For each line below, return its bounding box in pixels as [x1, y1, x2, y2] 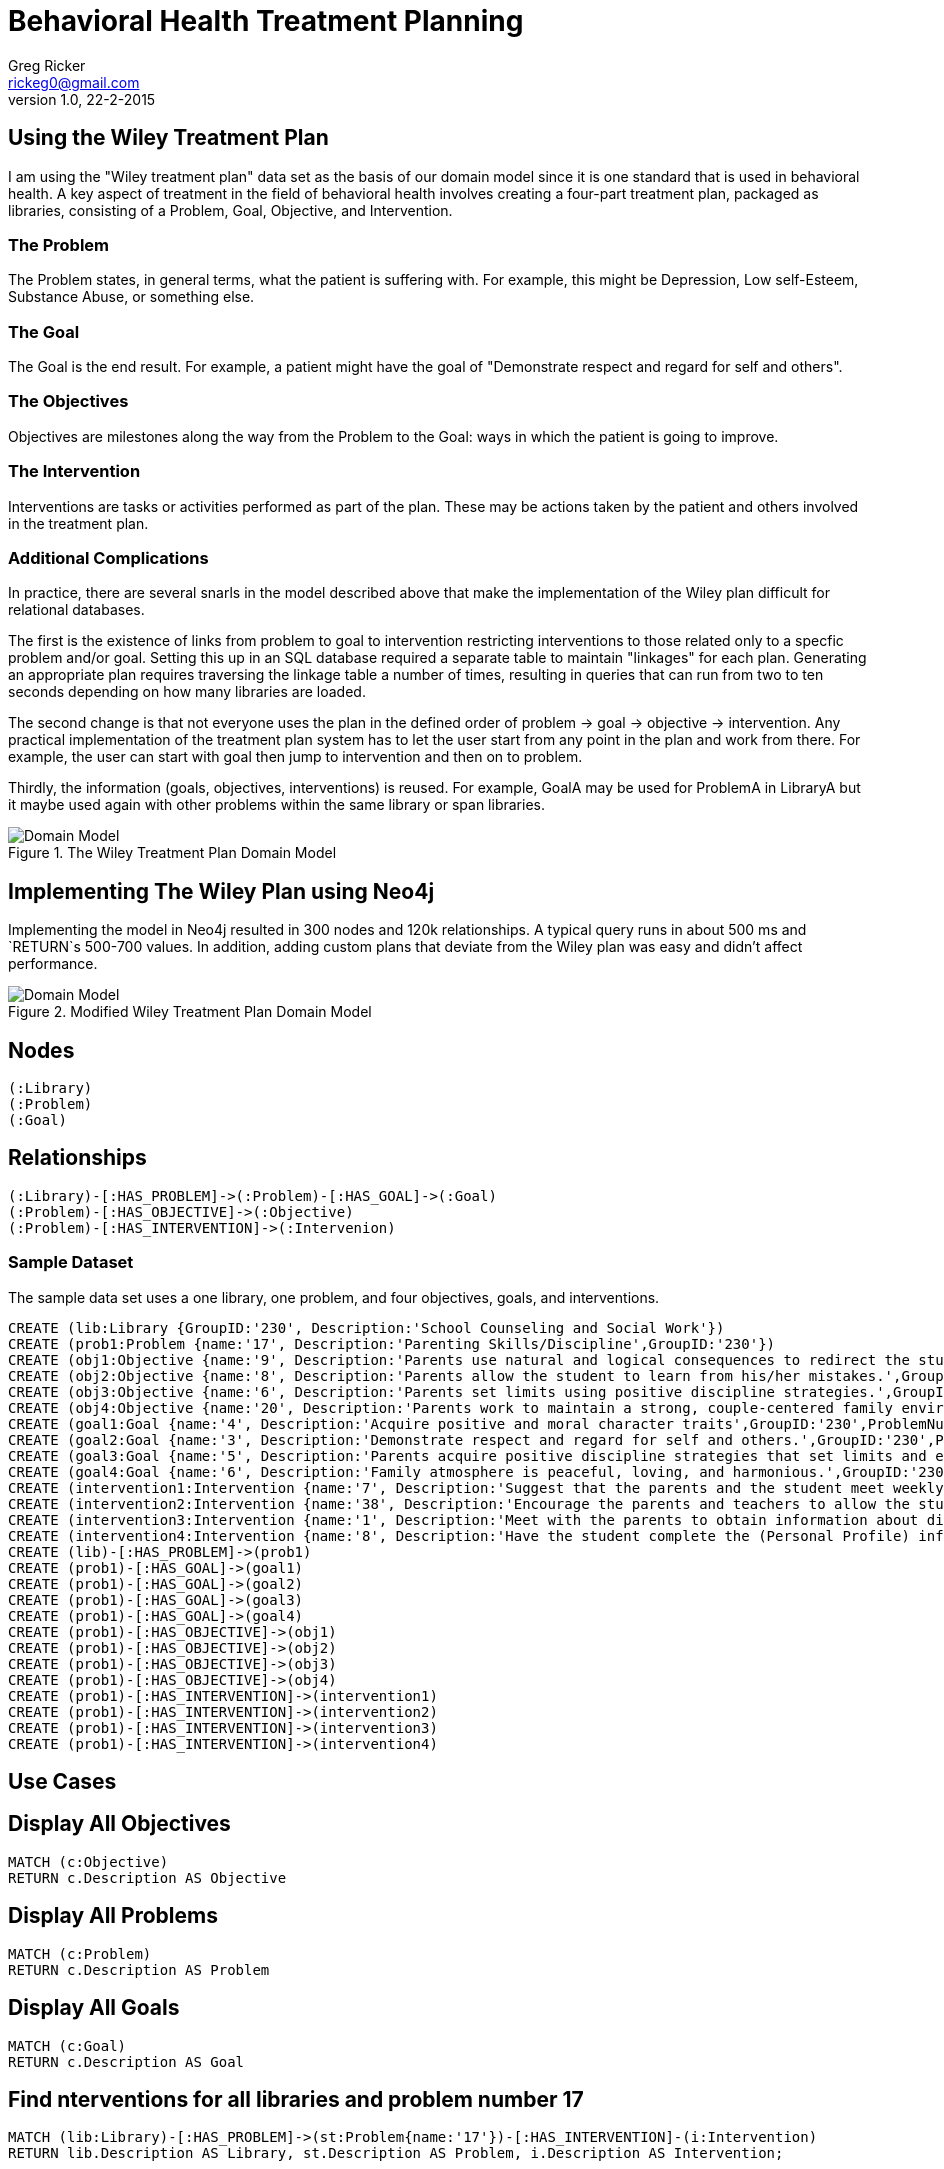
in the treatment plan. [8, 514, 149, 532]
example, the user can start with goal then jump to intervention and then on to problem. [8, 748, 583, 766]
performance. [8, 955, 98, 973]
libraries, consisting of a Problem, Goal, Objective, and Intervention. [8, 201, 453, 219]
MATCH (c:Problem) [8, 1945, 152, 1962]
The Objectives [8, 391, 129, 412]
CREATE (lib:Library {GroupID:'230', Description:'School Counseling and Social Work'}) [8, 1319, 725, 1336]
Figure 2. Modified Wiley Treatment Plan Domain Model [8, 1003, 372, 1021]
